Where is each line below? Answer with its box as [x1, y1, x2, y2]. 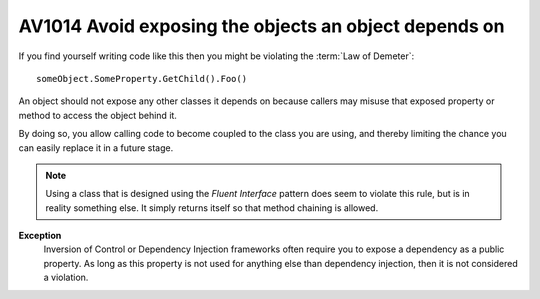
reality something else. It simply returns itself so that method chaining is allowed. [45, 201, 379, 214]
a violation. [43, 271, 89, 284]
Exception [18, 230, 62, 242]
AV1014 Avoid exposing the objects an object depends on [18, 15, 505, 37]
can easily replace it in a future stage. [18, 141, 174, 154]
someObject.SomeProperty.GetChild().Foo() [36, 73, 248, 84]
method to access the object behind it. [18, 109, 177, 121]
